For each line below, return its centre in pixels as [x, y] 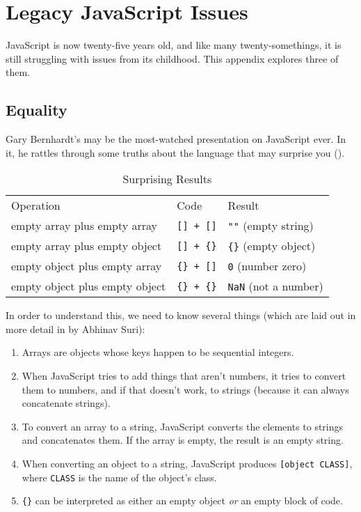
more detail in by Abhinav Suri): [75, 328]
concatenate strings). [66, 403]
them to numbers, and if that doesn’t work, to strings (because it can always [185, 389]
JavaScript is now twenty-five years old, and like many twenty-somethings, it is [174, 45]
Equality [37, 110]
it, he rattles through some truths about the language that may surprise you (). [175, 152]
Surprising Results [167, 179]
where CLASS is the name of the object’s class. [119, 477]
